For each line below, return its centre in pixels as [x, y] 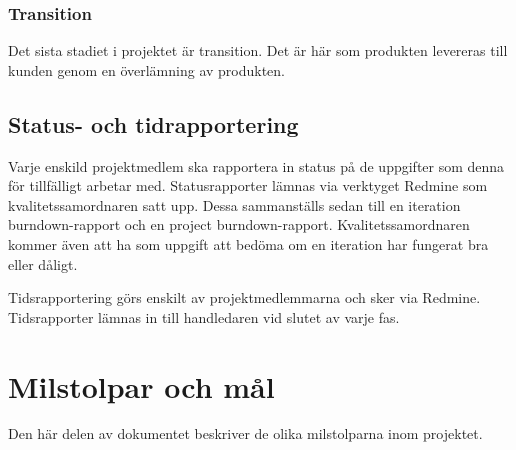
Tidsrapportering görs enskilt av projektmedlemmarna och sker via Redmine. [244, 297]
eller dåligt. [43, 263]
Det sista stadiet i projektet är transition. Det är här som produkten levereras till [258, 50]
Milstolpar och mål [141, 385]
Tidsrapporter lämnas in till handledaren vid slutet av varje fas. [204, 316]
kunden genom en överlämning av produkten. [147, 69]
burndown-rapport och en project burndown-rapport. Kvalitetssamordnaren [239, 224]
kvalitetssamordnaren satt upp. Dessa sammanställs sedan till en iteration [234, 204]
